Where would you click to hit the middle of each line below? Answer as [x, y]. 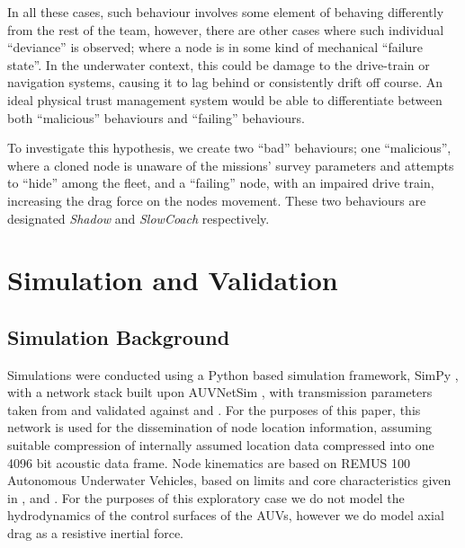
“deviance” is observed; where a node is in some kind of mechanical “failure [215, 47]
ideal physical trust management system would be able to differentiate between [225, 99]
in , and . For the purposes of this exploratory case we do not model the [206, 497]
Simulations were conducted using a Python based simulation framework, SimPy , [233, 374]
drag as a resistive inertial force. [95, 533]
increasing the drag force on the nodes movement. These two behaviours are [217, 200]
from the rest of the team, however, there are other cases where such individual [226, 29]
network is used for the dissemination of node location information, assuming [219, 427]
